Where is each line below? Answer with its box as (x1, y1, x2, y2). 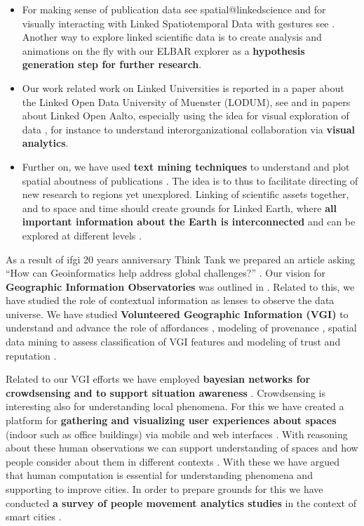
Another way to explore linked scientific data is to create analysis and (22, 29, 322, 44)
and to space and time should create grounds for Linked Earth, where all (22, 200, 337, 215)
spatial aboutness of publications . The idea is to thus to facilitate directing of (22, 173, 358, 188)
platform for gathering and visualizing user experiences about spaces (6, 413, 337, 428)
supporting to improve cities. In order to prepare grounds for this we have (6, 482, 323, 496)
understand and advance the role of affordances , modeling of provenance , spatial (6, 320, 357, 335)
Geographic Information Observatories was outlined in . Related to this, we (6, 279, 355, 294)
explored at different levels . (22, 228, 142, 242)
